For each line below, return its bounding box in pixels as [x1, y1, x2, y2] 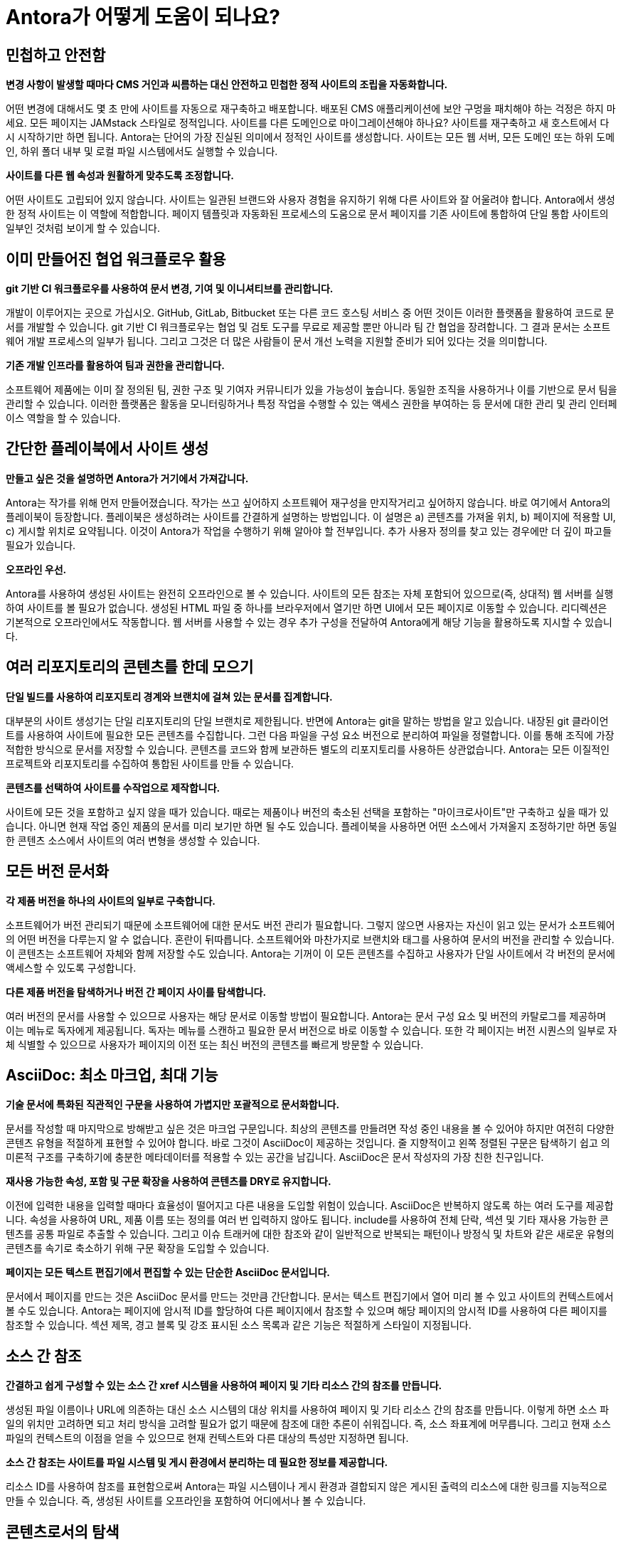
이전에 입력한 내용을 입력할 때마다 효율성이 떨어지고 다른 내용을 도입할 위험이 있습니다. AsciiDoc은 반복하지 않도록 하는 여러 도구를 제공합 [6, 1199, 614, 1212]
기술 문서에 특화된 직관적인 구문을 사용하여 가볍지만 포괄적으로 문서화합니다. [6, 1098, 340, 1111]
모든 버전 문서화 [6, 862, 110, 881]
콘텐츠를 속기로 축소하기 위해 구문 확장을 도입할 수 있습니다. [6, 1242, 270, 1255]
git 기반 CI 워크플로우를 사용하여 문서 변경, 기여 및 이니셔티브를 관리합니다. [6, 282, 334, 295]
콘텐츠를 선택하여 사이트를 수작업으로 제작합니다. [6, 781, 220, 794]
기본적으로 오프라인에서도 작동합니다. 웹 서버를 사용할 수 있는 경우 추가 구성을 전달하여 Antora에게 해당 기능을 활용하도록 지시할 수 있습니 [6, 615, 612, 628]
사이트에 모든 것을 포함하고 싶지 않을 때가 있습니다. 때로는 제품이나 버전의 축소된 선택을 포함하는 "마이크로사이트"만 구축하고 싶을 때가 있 [6, 805, 609, 818]
